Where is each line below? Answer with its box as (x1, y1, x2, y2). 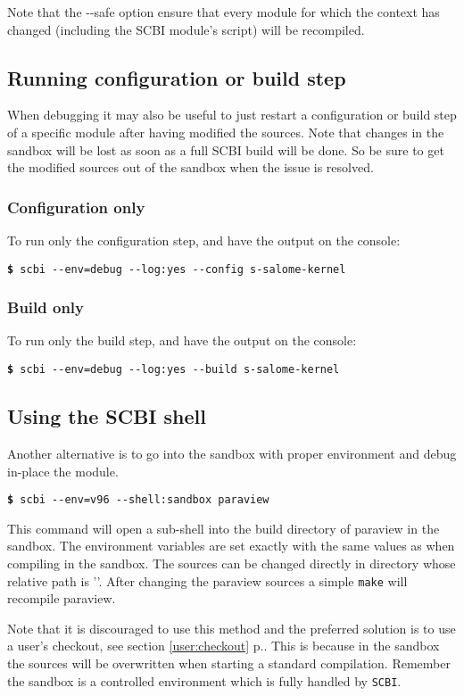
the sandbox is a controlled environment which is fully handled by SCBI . (7, 671, 402, 690)
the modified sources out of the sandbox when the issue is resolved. (7, 158, 374, 177)
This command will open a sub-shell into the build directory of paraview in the (7, 518, 440, 537)
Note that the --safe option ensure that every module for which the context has (7, 3, 440, 21)
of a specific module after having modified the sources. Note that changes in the (7, 122, 444, 141)
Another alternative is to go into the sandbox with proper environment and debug (7, 443, 457, 462)
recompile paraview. (7, 589, 116, 608)
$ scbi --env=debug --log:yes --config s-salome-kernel (7, 262, 346, 276)
